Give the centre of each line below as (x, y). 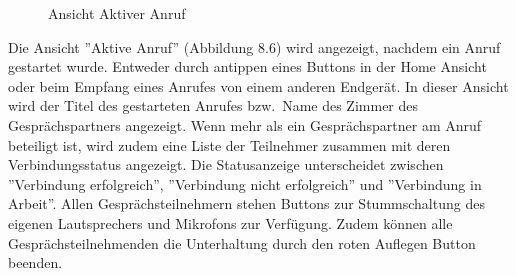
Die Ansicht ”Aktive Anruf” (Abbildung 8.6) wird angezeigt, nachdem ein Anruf (254, 46)
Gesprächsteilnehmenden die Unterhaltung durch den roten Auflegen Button (242, 242)
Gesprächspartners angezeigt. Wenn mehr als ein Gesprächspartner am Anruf (245, 124)
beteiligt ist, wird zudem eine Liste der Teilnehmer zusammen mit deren (229, 144)
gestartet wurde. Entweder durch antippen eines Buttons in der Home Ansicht (247, 66)
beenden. (35, 262)
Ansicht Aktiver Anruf (117, 13)
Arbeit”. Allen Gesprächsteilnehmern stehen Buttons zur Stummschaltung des (246, 203)
